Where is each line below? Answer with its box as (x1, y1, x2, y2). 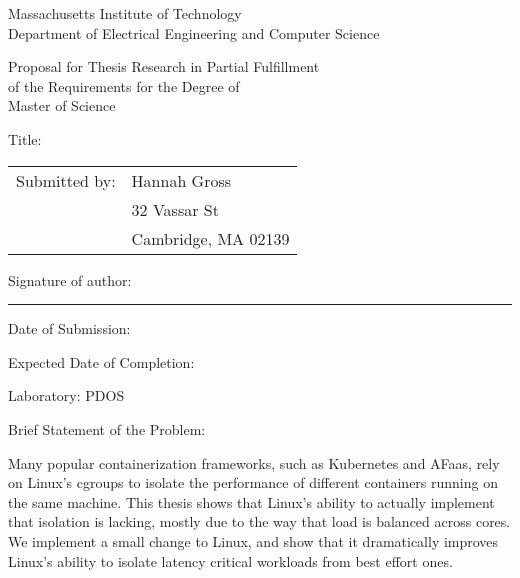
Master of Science (8, 95, 116, 116)
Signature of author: (8, 269, 132, 290)
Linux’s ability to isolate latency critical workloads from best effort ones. (8, 550, 453, 571)
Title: (8, 128, 42, 149)
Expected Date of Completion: (8, 351, 195, 372)
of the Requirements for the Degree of (8, 75, 240, 96)
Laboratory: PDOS (8, 385, 125, 406)
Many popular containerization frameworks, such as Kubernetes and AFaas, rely (8, 452, 500, 473)
